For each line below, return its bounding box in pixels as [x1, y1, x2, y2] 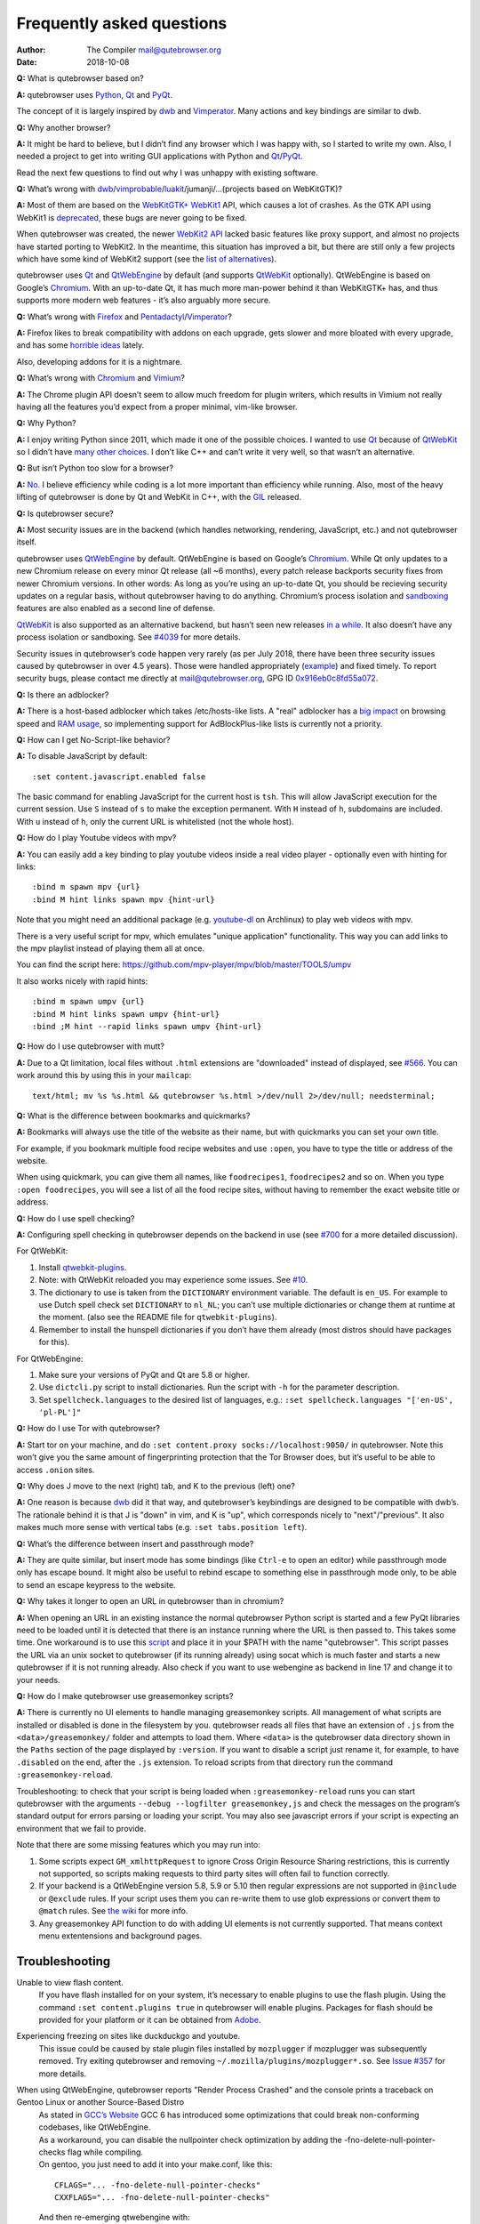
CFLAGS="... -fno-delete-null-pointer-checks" [54, 2180, 261, 2190]
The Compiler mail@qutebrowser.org [86, 44, 222, 55]
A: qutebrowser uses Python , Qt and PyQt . [16, 89, 173, 100]
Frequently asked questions [16, 13, 228, 33]
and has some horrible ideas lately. [16, 340, 145, 351]
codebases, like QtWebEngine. [38, 2122, 151, 2132]
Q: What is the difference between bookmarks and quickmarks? [16, 1110, 251, 1121]
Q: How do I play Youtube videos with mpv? [16, 833, 177, 843]
